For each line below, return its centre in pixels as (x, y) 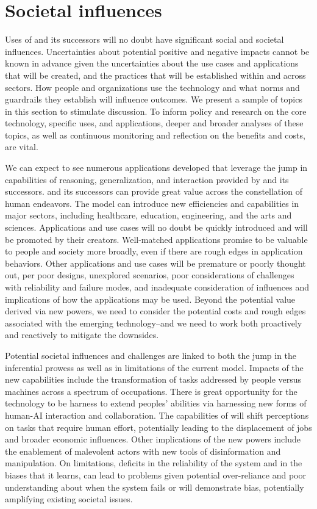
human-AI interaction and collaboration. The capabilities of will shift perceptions (157, 415)
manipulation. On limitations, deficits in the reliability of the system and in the (154, 463)
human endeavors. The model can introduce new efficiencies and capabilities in (152, 203)
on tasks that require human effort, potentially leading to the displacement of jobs (158, 427)
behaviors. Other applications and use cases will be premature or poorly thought (155, 263)
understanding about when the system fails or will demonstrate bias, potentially (155, 487)
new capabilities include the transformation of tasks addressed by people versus (153, 379)
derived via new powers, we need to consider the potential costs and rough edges (155, 311)
